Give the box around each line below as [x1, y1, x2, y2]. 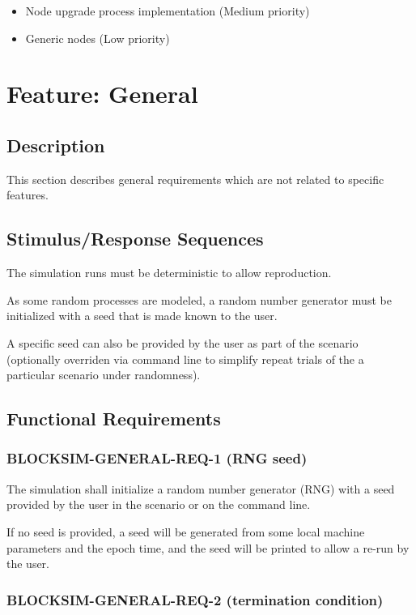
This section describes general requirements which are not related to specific [6, 170, 384, 187]
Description [6, 132, 105, 157]
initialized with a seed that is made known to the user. [6, 307, 278, 324]
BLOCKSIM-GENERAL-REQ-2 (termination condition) [6, 589, 384, 609]
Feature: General [6, 77, 198, 110]
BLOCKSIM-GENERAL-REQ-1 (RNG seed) [6, 448, 308, 468]
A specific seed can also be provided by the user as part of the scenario [6, 334, 359, 351]
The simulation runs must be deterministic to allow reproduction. [6, 264, 332, 281]
